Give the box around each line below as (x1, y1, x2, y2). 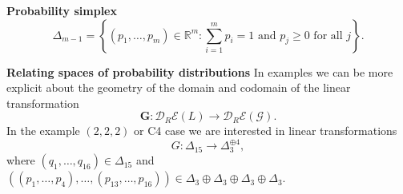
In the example (6, 122, 80, 139)
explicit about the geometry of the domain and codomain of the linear (6, 79, 351, 96)
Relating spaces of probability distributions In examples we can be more (6, 63, 393, 80)
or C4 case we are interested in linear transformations (134, 122, 397, 139)
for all (313, 30, 343, 42)
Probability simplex (6, 2, 117, 18)
